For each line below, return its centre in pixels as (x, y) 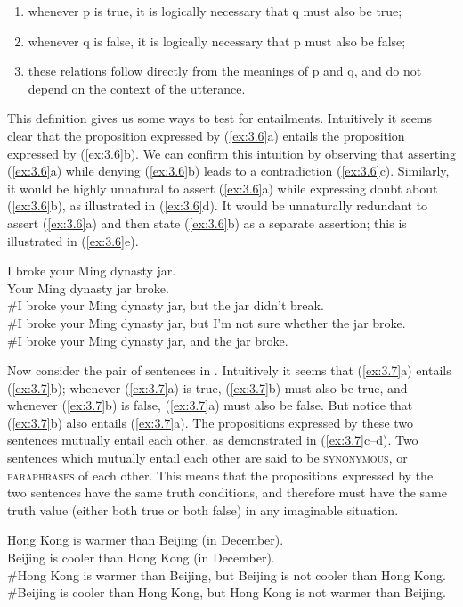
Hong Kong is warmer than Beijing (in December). (146, 540)
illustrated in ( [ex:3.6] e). (73, 240)
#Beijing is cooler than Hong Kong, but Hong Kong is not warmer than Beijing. (227, 592)
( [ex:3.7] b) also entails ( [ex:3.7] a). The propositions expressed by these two (211, 422)
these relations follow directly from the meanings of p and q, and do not (225, 71)
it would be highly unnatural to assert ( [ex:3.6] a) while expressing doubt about (223, 188)
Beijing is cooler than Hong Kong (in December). (141, 558)
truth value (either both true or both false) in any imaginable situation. (203, 509)
